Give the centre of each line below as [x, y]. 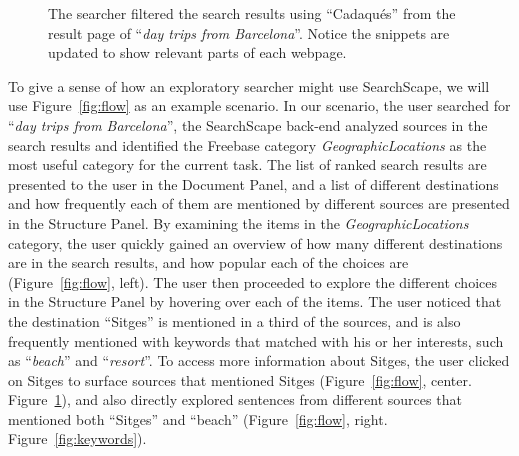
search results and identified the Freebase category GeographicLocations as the [247, 144]
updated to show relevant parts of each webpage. [197, 52]
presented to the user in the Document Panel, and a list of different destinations [253, 183]
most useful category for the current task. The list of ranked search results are [247, 164]
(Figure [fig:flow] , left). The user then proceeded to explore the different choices [252, 281]
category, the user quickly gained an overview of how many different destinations [255, 242]
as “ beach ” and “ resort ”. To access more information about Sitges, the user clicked [259, 360]
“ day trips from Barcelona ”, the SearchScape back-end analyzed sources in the [248, 124]
